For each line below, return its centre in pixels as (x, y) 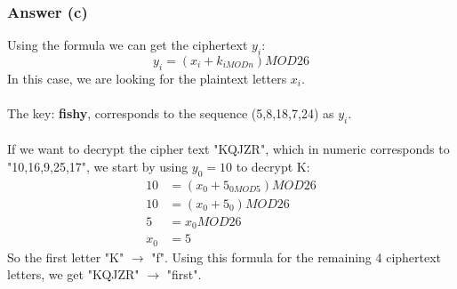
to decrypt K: (273, 166)
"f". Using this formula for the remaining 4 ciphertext (297, 257)
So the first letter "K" (66, 257)
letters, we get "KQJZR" (73, 274)
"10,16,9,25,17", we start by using (98, 166)
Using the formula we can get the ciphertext (128, 45)
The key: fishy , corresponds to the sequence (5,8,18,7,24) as (171, 113)
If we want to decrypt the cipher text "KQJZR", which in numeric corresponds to (228, 149)
